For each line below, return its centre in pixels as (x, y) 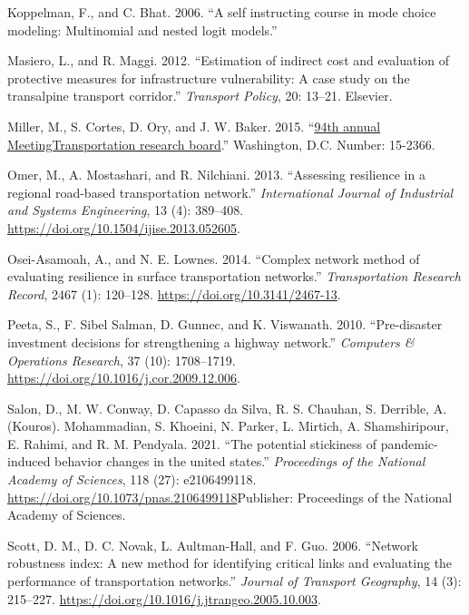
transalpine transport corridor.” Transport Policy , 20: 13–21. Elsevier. (200, 96)
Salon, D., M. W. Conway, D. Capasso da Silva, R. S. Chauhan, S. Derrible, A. (227, 408)
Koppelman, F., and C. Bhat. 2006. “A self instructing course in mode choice (222, 12)
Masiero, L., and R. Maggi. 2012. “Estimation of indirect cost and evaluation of (229, 60)
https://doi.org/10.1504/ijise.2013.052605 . (124, 227)
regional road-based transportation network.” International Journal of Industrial (230, 192)
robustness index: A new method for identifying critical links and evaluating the (230, 563)
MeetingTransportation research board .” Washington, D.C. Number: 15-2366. (221, 144)
